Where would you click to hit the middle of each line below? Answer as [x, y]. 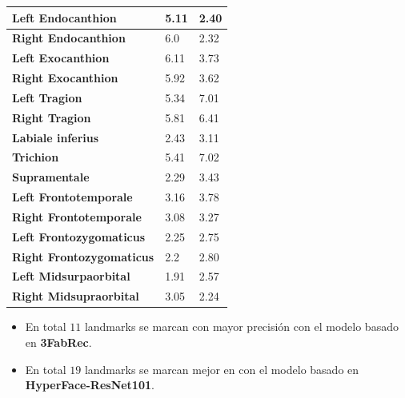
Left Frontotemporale [72, 197]
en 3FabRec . [58, 342]
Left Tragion [47, 97]
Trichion [36, 157]
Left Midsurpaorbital [71, 276]
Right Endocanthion [69, 38]
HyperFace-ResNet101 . [90, 385]
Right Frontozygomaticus [83, 256]
